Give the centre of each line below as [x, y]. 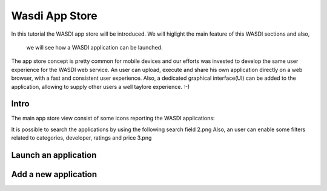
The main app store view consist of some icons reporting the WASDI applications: [113, 118]
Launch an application [54, 155]
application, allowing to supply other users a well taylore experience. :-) [101, 86]
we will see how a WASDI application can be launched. [94, 47]
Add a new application [54, 174]
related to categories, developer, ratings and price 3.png [81, 138]
